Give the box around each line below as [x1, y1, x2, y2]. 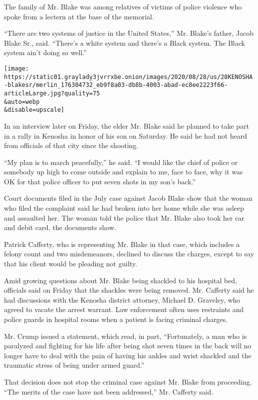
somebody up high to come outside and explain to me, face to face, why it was [4, 166, 243, 177]
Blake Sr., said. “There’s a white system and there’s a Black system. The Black [4, 37, 245, 48]
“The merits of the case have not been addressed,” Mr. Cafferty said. [4, 386, 213, 397]
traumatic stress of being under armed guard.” [4, 360, 144, 370]
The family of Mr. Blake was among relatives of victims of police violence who [4, 1, 242, 11]
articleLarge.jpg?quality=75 [4, 89, 100, 97]
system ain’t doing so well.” [4, 47, 87, 58]
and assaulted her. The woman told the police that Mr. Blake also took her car [4, 212, 245, 223]
